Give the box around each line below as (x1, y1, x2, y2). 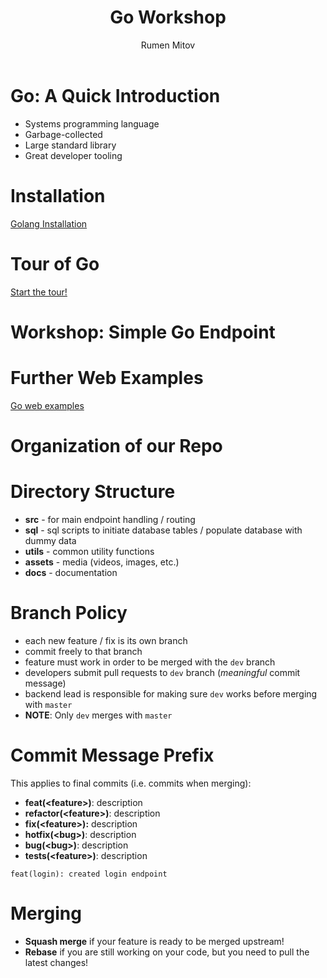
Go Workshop (109, 6, 227, 29)
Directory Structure (10, 481, 176, 503)
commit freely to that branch (24, 645, 143, 657)
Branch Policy (10, 602, 128, 624)
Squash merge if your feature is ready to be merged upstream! (24, 935, 285, 947)
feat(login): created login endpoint (10, 869, 168, 879)
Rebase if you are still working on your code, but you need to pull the (24, 946, 310, 958)
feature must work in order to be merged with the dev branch (24, 656, 276, 668)
